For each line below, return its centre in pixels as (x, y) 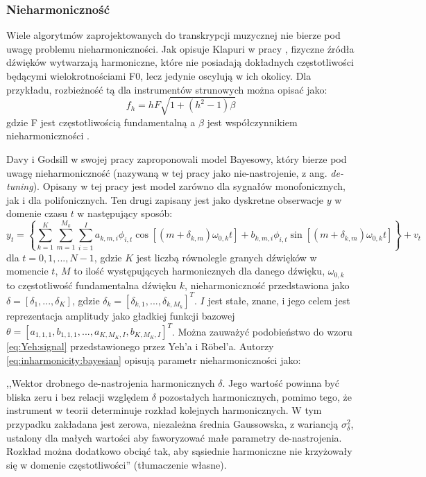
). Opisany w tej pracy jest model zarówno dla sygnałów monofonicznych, (189, 186)
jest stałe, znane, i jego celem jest (279, 300)
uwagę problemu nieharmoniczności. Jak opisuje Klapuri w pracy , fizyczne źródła (180, 48)
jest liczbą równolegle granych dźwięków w (227, 257)
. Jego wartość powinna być (281, 383)
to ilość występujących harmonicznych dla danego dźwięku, (199, 271)
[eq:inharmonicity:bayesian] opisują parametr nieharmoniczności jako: (154, 359)
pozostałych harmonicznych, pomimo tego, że (256, 396)
